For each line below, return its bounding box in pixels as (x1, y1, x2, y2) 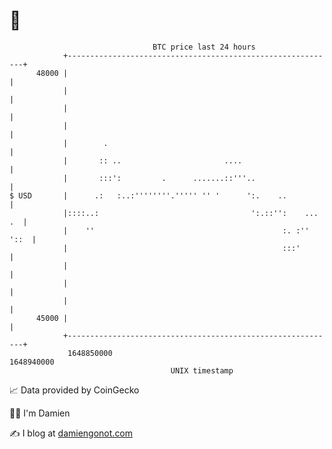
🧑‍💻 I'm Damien (9, 407, 71, 419)
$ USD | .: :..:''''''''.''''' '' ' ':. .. (9, 190, 287, 201)
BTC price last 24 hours (152, 42, 256, 52)
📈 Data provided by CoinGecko (9, 384, 140, 396)
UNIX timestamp (170, 365, 234, 376)
